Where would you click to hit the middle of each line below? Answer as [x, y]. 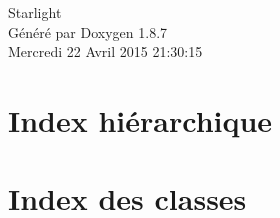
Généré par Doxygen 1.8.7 [88, 31]
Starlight [35, 12]
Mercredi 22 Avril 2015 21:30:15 [105, 51]
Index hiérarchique [140, 119]
